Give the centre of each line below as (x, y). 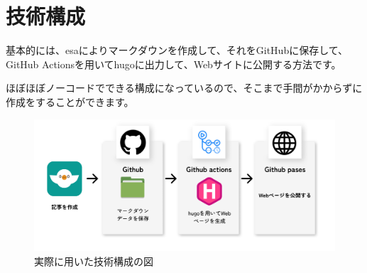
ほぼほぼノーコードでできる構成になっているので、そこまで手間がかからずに (184, 88)
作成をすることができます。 (70, 101)
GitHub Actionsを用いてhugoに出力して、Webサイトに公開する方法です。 (174, 64)
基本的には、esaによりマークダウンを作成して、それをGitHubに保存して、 (177, 50)
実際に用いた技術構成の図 (94, 261)
